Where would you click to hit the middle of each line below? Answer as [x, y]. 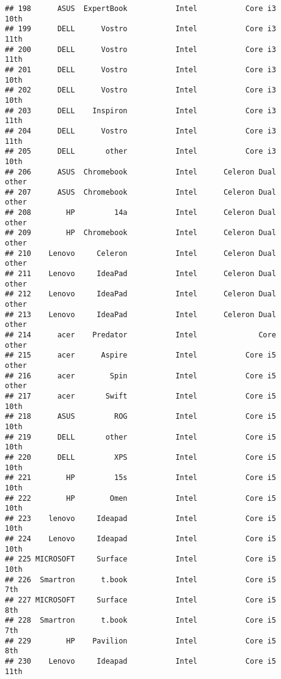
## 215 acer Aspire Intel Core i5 [140, 355]
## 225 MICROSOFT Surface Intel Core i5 [140, 559]
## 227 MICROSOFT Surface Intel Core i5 [140, 600]
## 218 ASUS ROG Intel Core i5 [140, 417]
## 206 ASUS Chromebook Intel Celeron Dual [140, 172]
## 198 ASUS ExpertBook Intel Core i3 [140, 9]
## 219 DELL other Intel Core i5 [140, 437]
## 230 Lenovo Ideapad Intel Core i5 [140, 661]
